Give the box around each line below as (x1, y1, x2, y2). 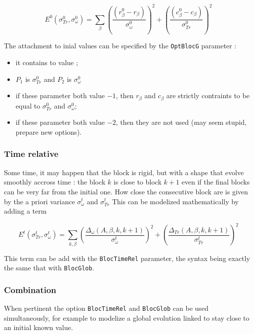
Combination (4, 283, 56, 296)
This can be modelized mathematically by (112, 196, 239, 206)
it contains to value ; (15, 57, 78, 68)
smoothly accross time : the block (4, 177, 106, 187)
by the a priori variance (4, 196, 75, 206)
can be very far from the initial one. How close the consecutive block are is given (4, 186, 248, 196)
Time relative (4, 148, 59, 160)
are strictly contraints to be (166, 90, 250, 101)
